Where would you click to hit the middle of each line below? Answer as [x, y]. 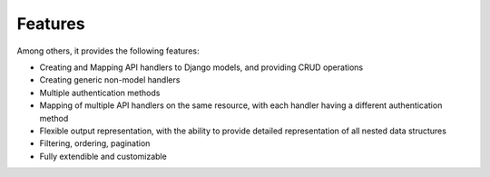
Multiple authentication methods [100, 93]
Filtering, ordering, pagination [95, 143]
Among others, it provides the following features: [108, 51]
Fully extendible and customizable [103, 156]
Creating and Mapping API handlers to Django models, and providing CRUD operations [201, 67]
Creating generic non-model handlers [110, 80]
